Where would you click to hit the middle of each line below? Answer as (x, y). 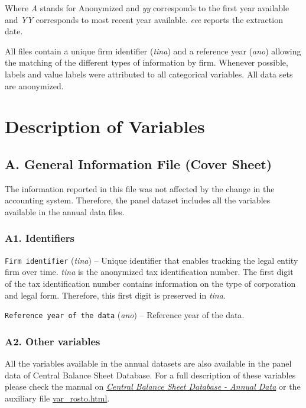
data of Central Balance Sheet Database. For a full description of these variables (150, 375)
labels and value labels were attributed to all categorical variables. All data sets (149, 74)
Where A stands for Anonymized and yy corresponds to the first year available (147, 8)
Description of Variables (105, 126)
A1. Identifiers (40, 238)
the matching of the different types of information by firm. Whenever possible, (147, 62)
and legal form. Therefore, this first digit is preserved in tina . (115, 295)
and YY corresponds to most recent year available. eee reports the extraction (144, 19)
